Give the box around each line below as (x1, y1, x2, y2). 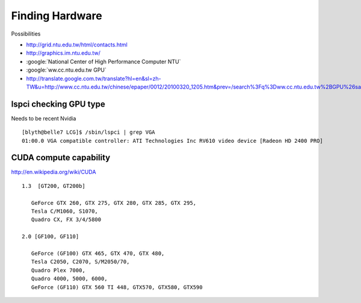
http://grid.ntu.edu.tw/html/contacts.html (26, 41, 128, 48)
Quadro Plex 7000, (31, 267, 85, 273)
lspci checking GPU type (11, 99, 105, 109)
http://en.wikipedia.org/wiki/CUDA (11, 169, 96, 176)
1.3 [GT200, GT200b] (22, 183, 85, 189)
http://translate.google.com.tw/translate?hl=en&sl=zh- (26, 75, 162, 82)
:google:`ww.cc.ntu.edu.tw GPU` (26, 66, 106, 73)
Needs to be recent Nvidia (11, 114, 76, 122)
